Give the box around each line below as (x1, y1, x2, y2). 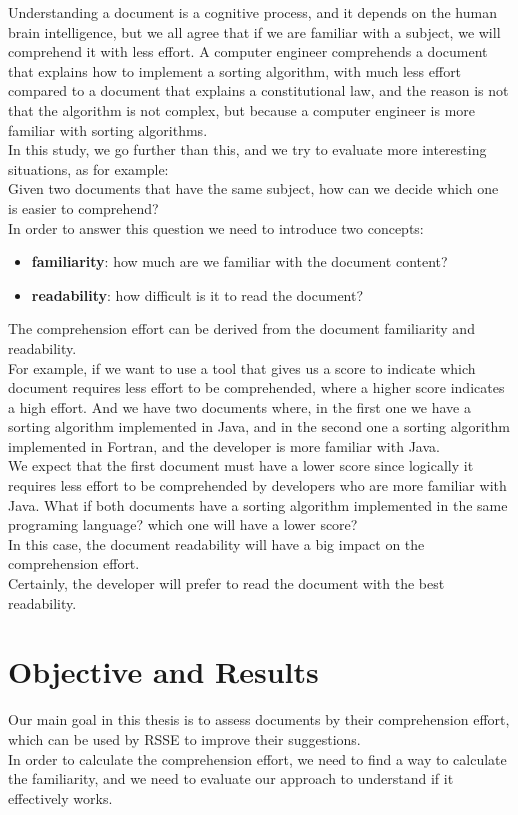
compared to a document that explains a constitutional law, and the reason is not (8, 80, 509, 101)
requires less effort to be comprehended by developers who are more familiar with (8, 475, 507, 496)
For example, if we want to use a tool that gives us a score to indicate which (8, 357, 476, 378)
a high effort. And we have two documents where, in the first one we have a (8, 396, 471, 417)
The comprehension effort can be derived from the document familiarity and (8, 318, 475, 339)
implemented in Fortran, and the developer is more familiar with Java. (8, 435, 440, 456)
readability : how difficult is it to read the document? (31, 284, 364, 305)
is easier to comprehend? (8, 197, 159, 218)
